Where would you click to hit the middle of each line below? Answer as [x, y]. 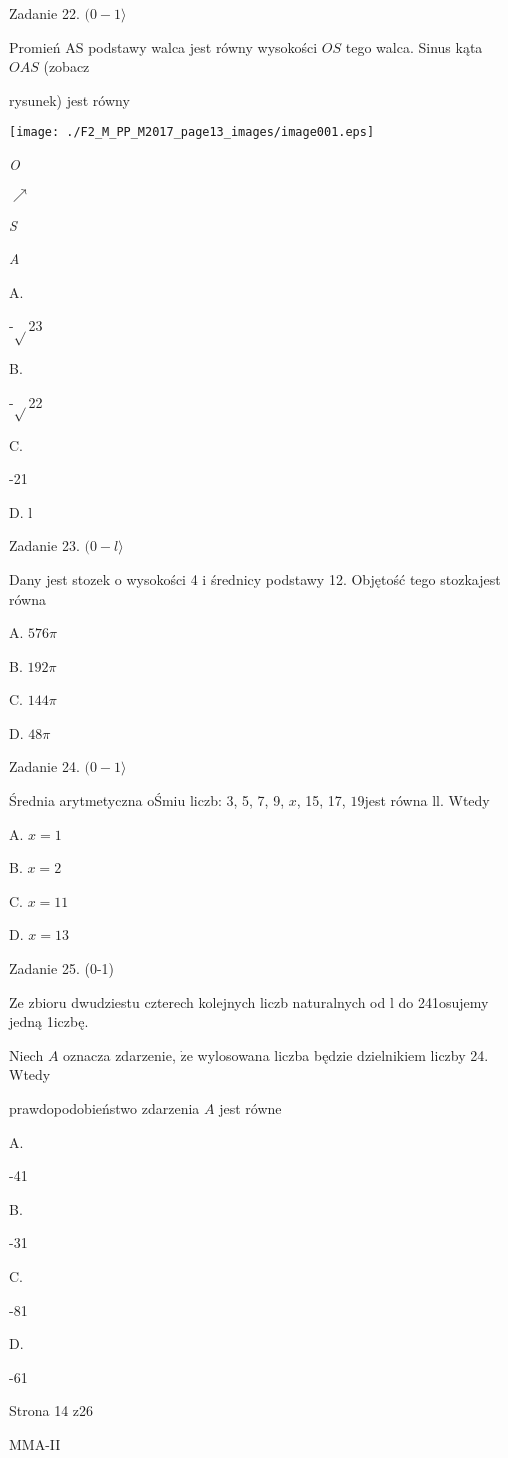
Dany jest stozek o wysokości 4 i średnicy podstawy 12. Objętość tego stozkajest [255, 578]
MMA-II [35, 1443]
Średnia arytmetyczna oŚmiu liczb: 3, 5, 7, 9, [147, 800]
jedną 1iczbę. [49, 1021]
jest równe [250, 1108]
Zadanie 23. [44, 545]
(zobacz [66, 66]
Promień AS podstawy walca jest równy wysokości [163, 46]
